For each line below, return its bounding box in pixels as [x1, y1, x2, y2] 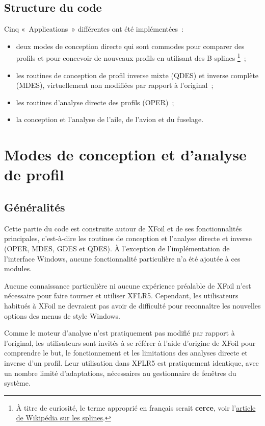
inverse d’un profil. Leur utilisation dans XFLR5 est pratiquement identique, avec [4, 357, 259, 368]
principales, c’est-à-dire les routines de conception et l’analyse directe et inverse [4, 233, 252, 244]
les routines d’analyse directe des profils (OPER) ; [16, 97, 174, 107]
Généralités [4, 199, 65, 215]
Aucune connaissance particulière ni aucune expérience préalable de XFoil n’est [4, 280, 251, 291]
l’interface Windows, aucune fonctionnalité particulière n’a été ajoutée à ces [4, 253, 241, 264]
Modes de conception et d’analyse [4, 144, 247, 165]
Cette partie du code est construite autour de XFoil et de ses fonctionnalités [4, 223, 242, 233]
